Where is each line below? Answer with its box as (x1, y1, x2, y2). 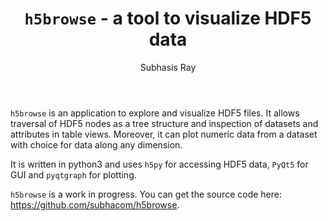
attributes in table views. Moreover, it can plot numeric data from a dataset (10, 128, 318, 140)
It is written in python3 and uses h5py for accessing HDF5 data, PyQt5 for (10, 158, 309, 170)
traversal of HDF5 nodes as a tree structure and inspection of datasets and (10, 117, 319, 129)
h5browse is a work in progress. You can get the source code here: (10, 188, 282, 200)
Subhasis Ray (139, 61, 197, 73)
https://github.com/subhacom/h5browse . (10, 198, 180, 211)
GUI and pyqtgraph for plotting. (10, 168, 137, 181)
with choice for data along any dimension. (10, 138, 183, 151)
